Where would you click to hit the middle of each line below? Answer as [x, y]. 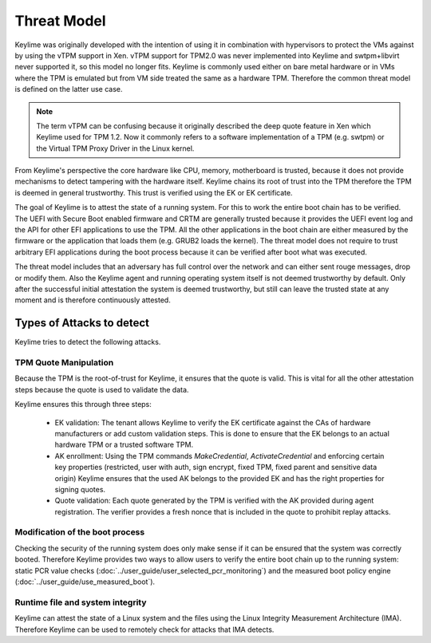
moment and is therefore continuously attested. [93, 300]
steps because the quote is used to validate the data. [102, 389]
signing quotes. [80, 489]
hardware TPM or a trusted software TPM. [124, 445]
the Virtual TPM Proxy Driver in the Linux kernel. [115, 148]
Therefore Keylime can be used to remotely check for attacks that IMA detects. [144, 629]
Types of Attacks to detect [82, 323]
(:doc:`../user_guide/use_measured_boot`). [85, 582]
